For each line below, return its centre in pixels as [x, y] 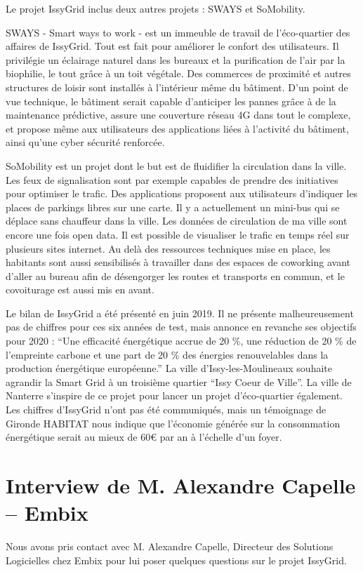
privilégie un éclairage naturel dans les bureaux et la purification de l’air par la [176, 59]
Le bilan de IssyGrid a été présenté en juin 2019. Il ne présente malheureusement [180, 313]
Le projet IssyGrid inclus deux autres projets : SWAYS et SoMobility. [156, 8]
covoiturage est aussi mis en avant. [80, 290]
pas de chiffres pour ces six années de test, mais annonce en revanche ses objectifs [181, 327]
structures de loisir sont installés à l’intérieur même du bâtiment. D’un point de [177, 87]
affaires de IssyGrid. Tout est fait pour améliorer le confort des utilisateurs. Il [172, 46]
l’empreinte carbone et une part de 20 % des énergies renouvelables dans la [167, 354]
